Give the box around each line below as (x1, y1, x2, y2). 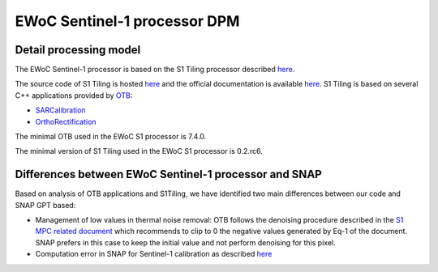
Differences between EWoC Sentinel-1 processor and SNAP (15, 168, 322, 181)
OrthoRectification (35, 117, 97, 126)
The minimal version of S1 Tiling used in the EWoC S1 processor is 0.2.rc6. (15, 147, 263, 156)
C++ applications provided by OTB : (15, 90, 133, 100)
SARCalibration (35, 105, 86, 115)
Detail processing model (15, 43, 141, 57)
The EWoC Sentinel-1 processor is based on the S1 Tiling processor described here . (15, 65, 295, 74)
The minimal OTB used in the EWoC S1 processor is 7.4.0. (15, 132, 207, 142)
